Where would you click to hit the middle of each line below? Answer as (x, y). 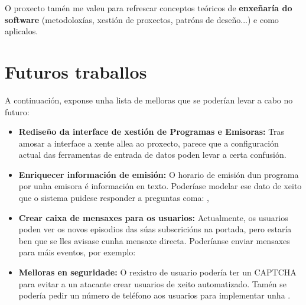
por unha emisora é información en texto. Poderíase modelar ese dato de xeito (160, 186)
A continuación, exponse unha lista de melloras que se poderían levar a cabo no (149, 100)
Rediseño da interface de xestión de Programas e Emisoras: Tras (152, 132)
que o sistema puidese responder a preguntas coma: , (114, 198)
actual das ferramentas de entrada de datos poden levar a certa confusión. (152, 155)
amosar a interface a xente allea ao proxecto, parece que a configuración (149, 143)
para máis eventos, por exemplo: (77, 252)
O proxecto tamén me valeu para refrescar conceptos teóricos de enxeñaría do (149, 8)
